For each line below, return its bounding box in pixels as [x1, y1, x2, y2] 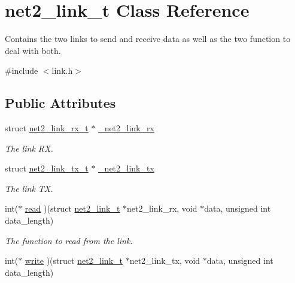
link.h [51, 64, 73, 77]
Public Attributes [5, 94, 116, 112]
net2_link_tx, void [129, 254, 200, 267]
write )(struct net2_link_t [25, 254, 123, 267]
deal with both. [5, 44, 61, 56]
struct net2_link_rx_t [5, 122, 89, 134]
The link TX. [5, 182, 53, 194]
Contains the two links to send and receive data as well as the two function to [5, 32, 291, 45]
